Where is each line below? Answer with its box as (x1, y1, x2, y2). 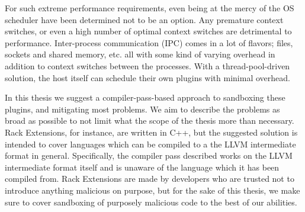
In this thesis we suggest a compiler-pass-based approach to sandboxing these (5, 91, 285, 104)
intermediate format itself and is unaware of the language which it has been (5, 160, 280, 173)
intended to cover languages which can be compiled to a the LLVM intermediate (5, 137, 296, 150)
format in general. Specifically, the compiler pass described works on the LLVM (5, 149, 293, 162)
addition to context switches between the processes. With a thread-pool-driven (5, 59, 290, 72)
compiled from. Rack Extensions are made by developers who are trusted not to (5, 172, 294, 185)
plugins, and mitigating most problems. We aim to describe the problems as (5, 102, 280, 115)
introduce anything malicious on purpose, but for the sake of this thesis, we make (5, 184, 300, 196)
